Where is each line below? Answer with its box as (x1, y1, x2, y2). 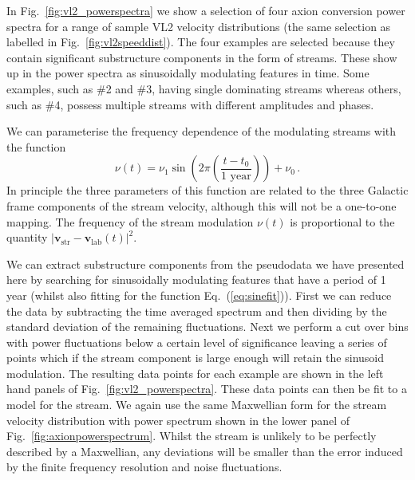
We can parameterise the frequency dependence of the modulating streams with (6, 123, 397, 140)
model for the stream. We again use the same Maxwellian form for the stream (6, 396, 387, 413)
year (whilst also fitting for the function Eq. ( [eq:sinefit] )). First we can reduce (6, 286, 392, 303)
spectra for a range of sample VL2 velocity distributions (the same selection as (6, 18, 391, 34)
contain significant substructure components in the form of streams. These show (6, 49, 397, 65)
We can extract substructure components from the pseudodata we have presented (6, 255, 405, 272)
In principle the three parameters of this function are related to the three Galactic (6, 182, 409, 199)
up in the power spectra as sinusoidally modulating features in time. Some (6, 65, 370, 81)
